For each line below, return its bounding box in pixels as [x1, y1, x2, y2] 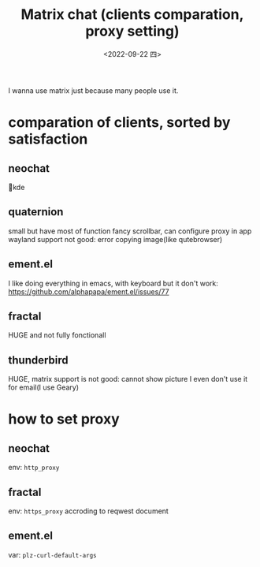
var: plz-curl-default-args [8, 550, 97, 559]
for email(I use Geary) [8, 382, 80, 392]
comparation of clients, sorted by [8, 114, 231, 132]
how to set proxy [8, 410, 120, 428]
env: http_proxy [8, 463, 60, 472]
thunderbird [8, 353, 69, 367]
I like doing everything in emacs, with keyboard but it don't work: [8, 278, 218, 288]
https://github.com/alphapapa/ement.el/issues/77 [8, 286, 169, 297]
